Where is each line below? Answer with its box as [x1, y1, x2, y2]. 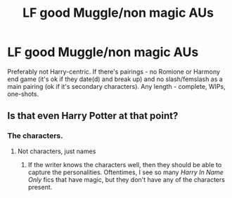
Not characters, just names [17, 147, 96, 155]
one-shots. [7, 90, 39, 98]
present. [27, 183, 53, 191]
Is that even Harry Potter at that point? [7, 110, 179, 122]
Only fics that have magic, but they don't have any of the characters [27, 175, 225, 183]
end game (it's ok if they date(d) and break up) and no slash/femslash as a [7, 75, 223, 83]
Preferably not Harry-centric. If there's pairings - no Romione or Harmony [7, 67, 220, 76]
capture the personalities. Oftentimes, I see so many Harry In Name [27, 168, 224, 176]
